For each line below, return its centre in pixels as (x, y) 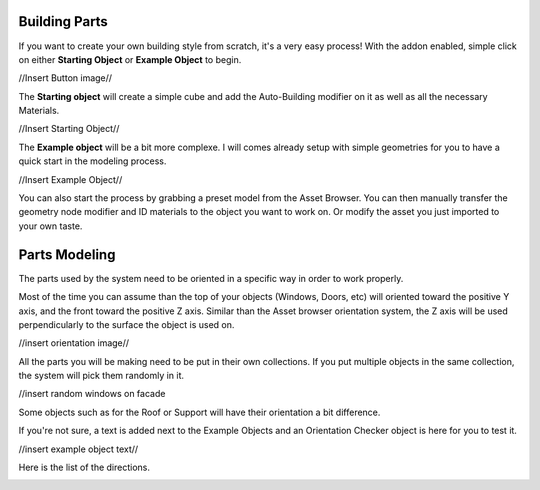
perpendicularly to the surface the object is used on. (126, 324)
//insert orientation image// (74, 343)
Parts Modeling (67, 254)
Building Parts (63, 21)
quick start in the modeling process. (92, 161)
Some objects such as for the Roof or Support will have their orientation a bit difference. (199, 412)
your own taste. (50, 226)
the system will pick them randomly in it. (101, 376)
